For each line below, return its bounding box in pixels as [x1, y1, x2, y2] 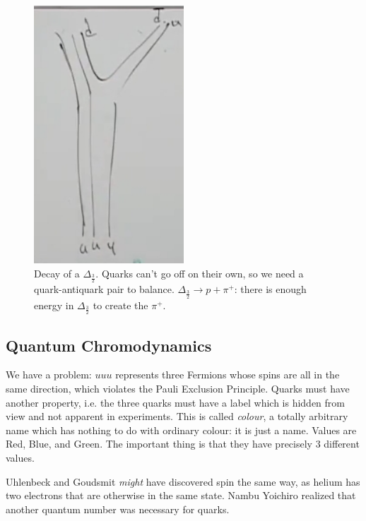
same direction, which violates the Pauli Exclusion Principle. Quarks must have [6, 381, 350, 396]
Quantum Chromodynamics [6, 334, 212, 356]
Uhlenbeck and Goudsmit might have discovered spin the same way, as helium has [6, 474, 360, 489]
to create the [93, 297, 148, 312]
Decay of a [34, 265, 80, 280]
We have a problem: [6, 367, 92, 382]
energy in [34, 297, 74, 312]
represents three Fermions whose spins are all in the [115, 367, 340, 382]
